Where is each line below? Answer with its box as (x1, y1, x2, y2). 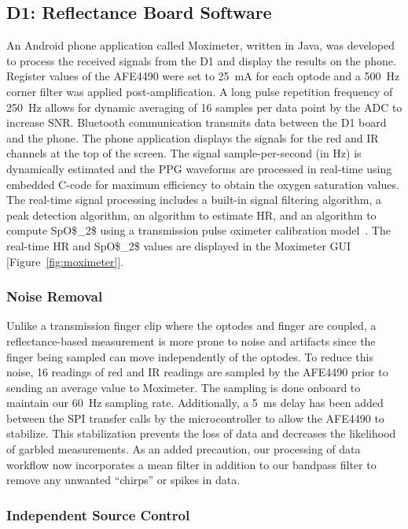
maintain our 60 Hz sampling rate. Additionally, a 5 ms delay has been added (6, 394, 384, 411)
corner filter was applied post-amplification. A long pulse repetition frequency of (6, 83, 393, 99)
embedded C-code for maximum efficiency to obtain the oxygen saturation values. (6, 176, 399, 192)
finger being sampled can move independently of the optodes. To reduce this (6, 348, 373, 364)
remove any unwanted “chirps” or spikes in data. (6, 472, 241, 488)
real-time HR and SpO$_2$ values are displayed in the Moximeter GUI (6, 237, 351, 253)
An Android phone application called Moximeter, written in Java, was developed (6, 37, 395, 54)
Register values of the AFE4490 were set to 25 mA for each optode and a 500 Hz (6, 68, 400, 84)
